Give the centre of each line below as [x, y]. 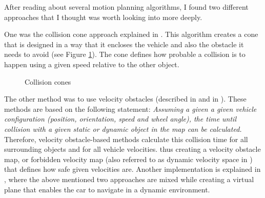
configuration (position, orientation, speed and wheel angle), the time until [120, 119]
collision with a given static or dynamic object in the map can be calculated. [123, 128]
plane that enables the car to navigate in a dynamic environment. [107, 189]
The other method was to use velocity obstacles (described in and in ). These [125, 99]
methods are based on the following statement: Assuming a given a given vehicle [130, 108]
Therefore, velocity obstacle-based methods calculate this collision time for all [126, 139]
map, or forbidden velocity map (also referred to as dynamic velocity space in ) [128, 159]
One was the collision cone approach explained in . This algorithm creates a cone [131, 34]
